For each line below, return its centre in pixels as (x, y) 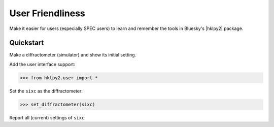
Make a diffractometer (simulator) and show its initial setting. (73, 55)
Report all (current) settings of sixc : (47, 117)
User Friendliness (47, 13)
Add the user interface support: (42, 64)
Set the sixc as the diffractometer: (46, 91)
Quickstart (27, 43)
